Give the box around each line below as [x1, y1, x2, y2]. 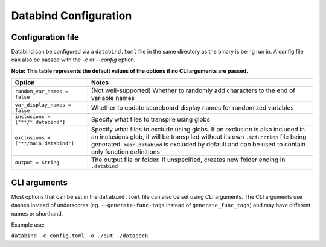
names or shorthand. [11, 210, 63, 217]
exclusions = [14, 134, 51, 141]
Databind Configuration [11, 9, 132, 22]
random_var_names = [14, 88, 69, 95]
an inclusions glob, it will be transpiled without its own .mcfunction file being [91, 133, 307, 141]
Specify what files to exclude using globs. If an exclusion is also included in [91, 125, 305, 134]
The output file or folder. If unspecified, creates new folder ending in [91, 155, 286, 164]
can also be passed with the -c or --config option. [11, 56, 136, 63]
